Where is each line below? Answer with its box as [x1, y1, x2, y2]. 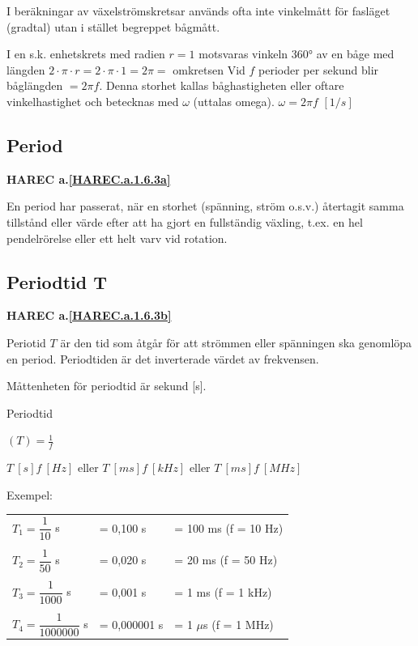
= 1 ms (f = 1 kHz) [174, 583, 272, 600]
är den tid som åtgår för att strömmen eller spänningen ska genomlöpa [60, 334, 412, 351]
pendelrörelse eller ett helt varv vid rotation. [6, 229, 228, 246]
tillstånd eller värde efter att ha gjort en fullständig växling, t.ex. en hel [6, 213, 363, 230]
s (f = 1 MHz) [203, 615, 274, 632]
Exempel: [6, 486, 53, 503]
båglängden [6, 77, 63, 94]
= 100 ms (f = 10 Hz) [174, 519, 284, 536]
